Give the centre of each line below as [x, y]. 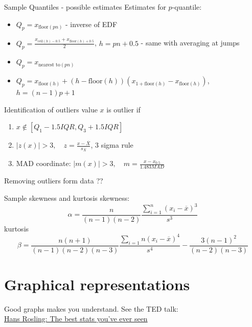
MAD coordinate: [43, 163]
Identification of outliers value [51, 109]
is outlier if [123, 109]
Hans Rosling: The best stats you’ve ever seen [76, 319]
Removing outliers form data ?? [54, 181]
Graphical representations [97, 284]
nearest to [49, 65]
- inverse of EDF [91, 24]
